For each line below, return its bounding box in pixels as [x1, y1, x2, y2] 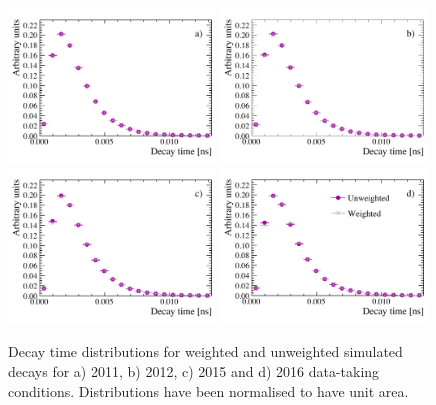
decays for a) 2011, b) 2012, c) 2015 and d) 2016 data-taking [8, 361, 380, 381]
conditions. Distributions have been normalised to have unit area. [8, 380, 409, 401]
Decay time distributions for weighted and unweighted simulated [8, 341, 403, 362]
